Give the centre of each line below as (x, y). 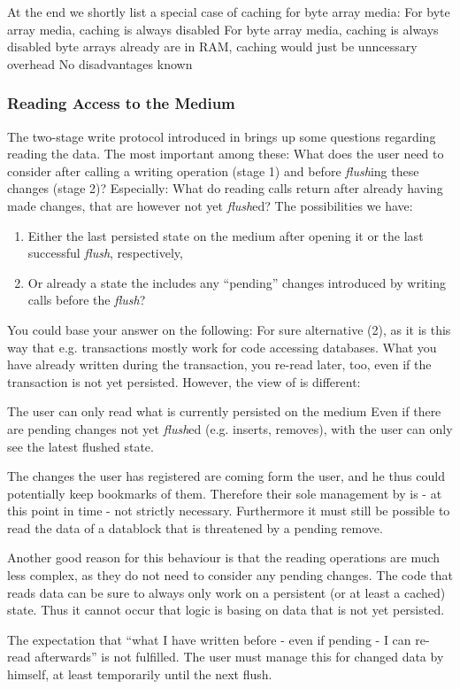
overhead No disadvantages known (100, 63)
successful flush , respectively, (105, 253)
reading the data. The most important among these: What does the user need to (226, 154)
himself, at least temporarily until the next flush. (140, 674)
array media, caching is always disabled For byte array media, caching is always (223, 29)
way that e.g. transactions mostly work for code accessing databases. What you (222, 347)
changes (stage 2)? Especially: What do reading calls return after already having (225, 188)
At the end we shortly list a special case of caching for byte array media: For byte (229, 12)
